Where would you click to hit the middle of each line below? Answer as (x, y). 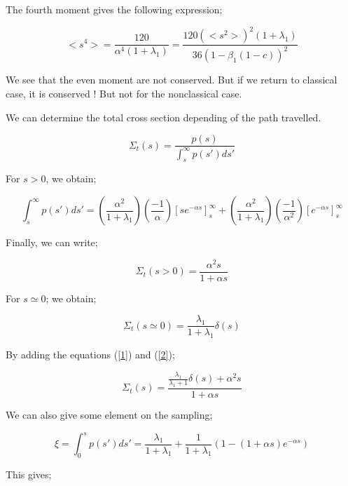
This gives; (29, 474)
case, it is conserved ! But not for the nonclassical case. (124, 94)
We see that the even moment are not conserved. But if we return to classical (172, 80)
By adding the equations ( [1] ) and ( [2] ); (90, 355)
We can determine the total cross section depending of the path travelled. (163, 117)
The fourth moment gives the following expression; (114, 9)
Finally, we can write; (52, 242)
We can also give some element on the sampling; (109, 414)
